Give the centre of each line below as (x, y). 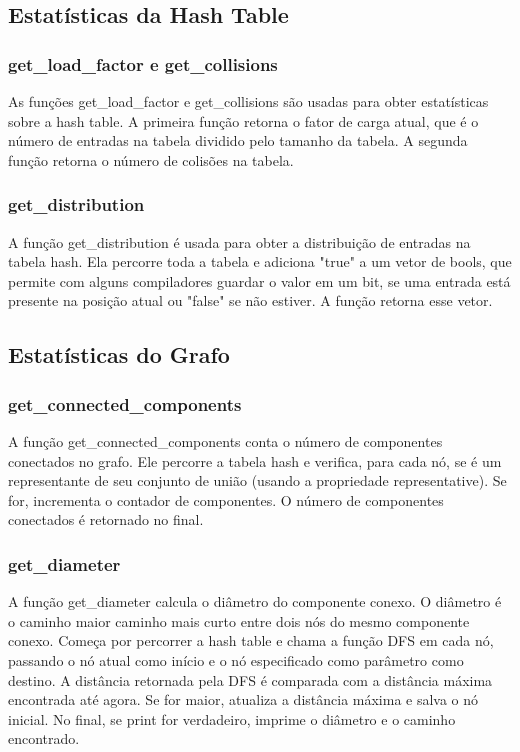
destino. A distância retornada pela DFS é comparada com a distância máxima (250, 679)
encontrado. (44, 738)
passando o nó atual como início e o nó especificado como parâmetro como (236, 659)
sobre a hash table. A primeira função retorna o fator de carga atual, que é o (243, 120)
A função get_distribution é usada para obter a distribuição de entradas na (239, 241)
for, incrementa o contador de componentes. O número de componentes (226, 499)
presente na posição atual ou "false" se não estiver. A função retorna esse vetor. (250, 300)
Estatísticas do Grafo (119, 354)
